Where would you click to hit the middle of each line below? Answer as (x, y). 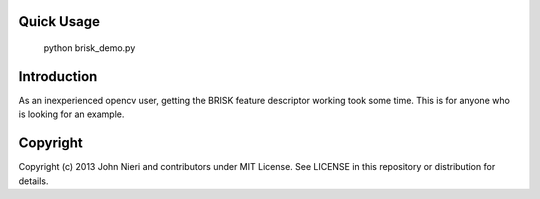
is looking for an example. (71, 114)
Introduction (58, 76)
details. (33, 181)
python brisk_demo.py (89, 48)
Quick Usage (59, 21)
